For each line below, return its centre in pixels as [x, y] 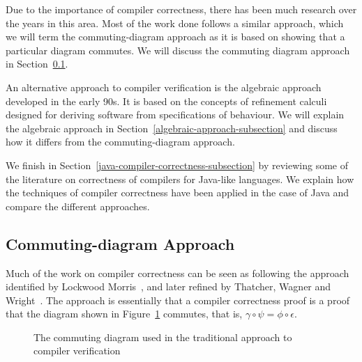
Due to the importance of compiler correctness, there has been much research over [181, 9]
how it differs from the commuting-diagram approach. [120, 142]
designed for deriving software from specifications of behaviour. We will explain [175, 115]
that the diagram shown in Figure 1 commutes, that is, [124, 314]
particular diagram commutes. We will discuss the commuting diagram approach [178, 50]
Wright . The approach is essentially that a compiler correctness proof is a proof [178, 300]
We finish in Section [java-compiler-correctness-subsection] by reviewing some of [177, 165]
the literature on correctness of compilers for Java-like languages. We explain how [180, 179]
